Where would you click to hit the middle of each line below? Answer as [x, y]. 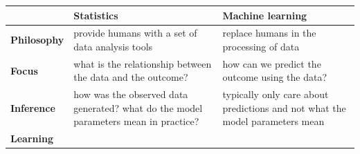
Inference [33, 107]
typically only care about [276, 94]
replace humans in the [269, 33]
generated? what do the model [138, 107]
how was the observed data [131, 94]
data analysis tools [113, 46]
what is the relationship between [143, 63]
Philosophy [37, 40]
